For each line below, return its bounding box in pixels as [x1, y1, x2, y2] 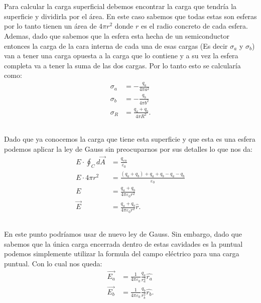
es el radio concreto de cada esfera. [141, 21, 248, 31]
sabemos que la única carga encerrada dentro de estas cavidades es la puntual [4, 238, 243, 249]
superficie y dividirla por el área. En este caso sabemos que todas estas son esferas [4, 11, 257, 21]
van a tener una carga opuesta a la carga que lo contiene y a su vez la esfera [4, 50, 238, 61]
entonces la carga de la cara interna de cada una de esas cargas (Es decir [4, 40, 228, 51]
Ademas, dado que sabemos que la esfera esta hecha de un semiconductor [4, 30, 229, 41]
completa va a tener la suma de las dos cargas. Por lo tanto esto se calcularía [4, 60, 241, 70]
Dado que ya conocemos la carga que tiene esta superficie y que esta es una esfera [4, 134, 255, 144]
